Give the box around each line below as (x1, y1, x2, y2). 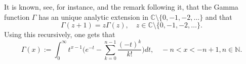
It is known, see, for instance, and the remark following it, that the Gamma (4, 2, 238, 12)
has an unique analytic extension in (38, 11, 148, 22)
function (4, 11, 30, 22)
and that (205, 11, 232, 22)
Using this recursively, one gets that (4, 29, 115, 40)
